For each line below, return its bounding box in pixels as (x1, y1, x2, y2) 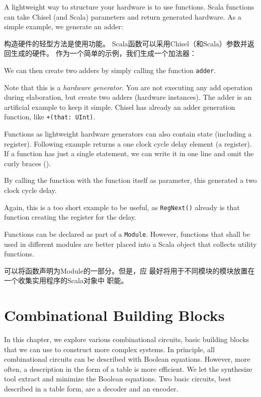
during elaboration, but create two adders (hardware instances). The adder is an (4, 92, 252, 102)
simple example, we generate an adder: (4, 21, 123, 32)
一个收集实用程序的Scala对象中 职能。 (4, 275, 128, 286)
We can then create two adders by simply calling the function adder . (4, 64, 216, 75)
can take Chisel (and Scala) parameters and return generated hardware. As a (4, 11, 241, 22)
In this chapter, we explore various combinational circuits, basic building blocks (4, 334, 249, 345)
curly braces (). (4, 158, 51, 168)
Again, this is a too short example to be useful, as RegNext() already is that (4, 202, 240, 212)
